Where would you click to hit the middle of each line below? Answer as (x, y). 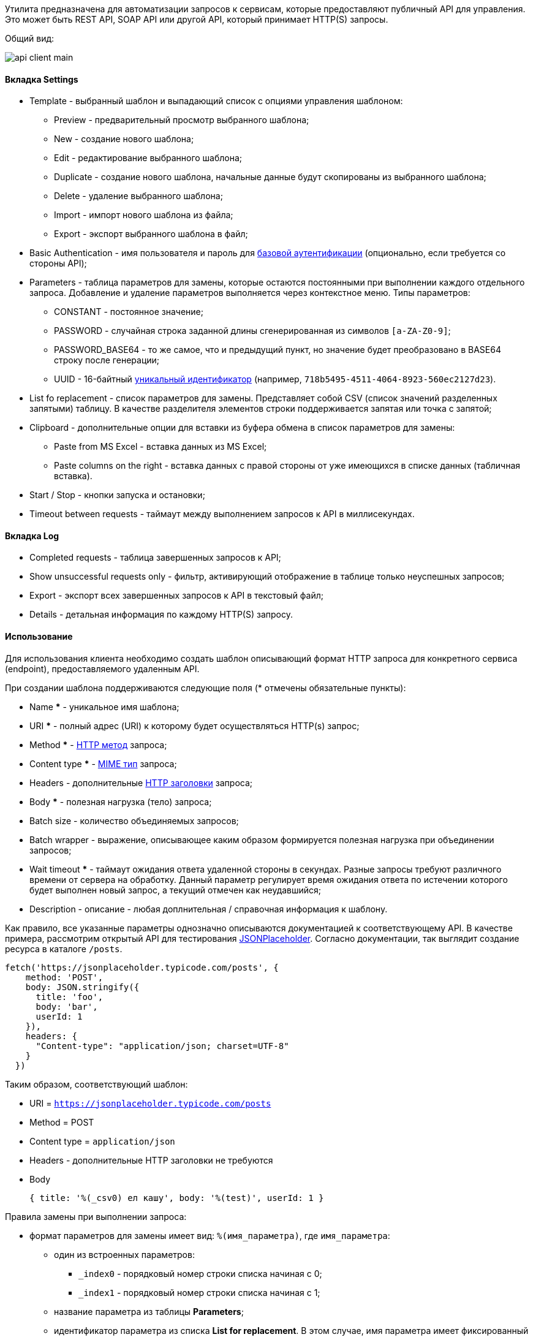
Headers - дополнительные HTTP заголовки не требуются (151, 1160)
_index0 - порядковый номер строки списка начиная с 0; (200, 1273)
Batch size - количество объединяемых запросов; (134, 820)
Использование (39, 637)
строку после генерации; (107, 360)
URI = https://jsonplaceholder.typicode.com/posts (150, 1103)
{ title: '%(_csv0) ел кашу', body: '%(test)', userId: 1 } (177, 1198)
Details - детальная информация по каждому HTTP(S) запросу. (161, 615)
